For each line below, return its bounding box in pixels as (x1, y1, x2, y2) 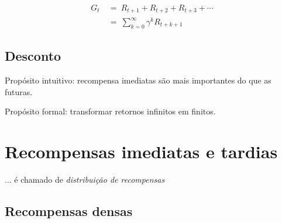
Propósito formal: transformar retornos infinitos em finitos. (5, 105, 216, 117)
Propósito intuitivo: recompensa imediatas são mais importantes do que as (5, 74, 271, 86)
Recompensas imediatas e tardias (5, 139, 278, 163)
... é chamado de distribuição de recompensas (5, 173, 165, 185)
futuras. (5, 85, 33, 97)
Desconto (5, 47, 61, 65)
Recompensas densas (5, 201, 133, 219)
